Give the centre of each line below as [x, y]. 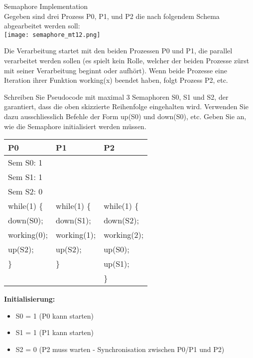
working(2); [124, 235]
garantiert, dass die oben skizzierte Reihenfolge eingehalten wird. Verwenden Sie [126, 106]
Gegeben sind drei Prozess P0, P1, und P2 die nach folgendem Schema [112, 16]
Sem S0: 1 [25, 163]
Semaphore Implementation [46, 6]
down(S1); [73, 220]
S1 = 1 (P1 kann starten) [55, 332]
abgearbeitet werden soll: [42, 26]
